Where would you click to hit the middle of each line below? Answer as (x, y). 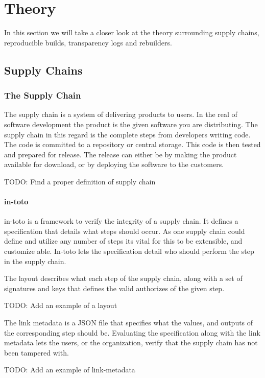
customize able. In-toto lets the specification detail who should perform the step (129, 251)
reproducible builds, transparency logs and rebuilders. (88, 42)
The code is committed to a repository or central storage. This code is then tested (132, 144)
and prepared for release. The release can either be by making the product (121, 154)
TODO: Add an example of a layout (61, 305)
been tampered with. (37, 352)
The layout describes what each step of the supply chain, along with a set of (123, 278)
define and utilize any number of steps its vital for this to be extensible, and (123, 241)
